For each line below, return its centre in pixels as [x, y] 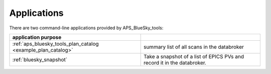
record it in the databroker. [175, 63]
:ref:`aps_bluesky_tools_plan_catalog [55, 44]
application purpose [37, 37]
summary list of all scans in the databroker [194, 47]
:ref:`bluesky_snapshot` [40, 60]
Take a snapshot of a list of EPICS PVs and [194, 56]
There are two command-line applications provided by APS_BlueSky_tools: [86, 28]
